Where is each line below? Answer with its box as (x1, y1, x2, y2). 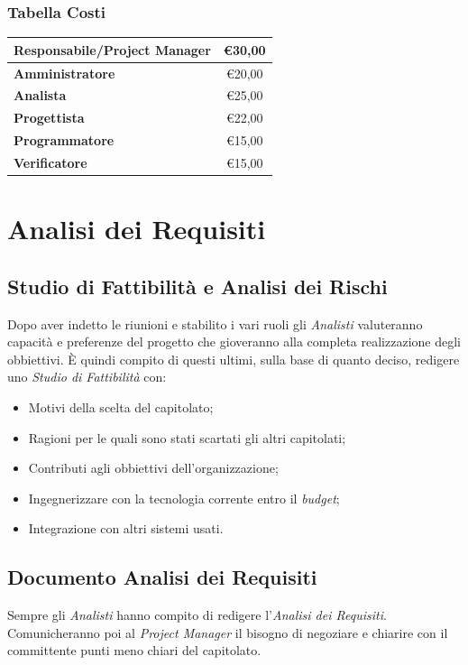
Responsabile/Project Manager (14, 40, 211, 59)
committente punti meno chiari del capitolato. (7, 641, 262, 660)
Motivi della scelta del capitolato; (28, 397, 214, 416)
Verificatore (14, 152, 87, 171)
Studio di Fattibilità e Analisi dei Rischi (7, 272, 388, 300)
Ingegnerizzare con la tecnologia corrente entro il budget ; (28, 488, 340, 507)
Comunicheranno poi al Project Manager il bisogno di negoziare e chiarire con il (7, 623, 448, 642)
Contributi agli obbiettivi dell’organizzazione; (28, 458, 279, 477)
